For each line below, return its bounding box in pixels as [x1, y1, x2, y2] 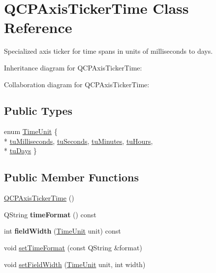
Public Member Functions [4, 170, 139, 185]
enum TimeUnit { [4, 126, 58, 136]
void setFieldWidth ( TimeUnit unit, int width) [4, 259, 146, 269]
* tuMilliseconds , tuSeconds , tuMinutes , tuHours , [4, 136, 153, 146]
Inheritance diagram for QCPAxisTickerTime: [4, 62, 142, 72]
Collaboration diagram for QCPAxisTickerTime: [4, 79, 150, 89]
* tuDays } [4, 145, 37, 156]
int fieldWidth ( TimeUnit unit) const [4, 226, 121, 236]
